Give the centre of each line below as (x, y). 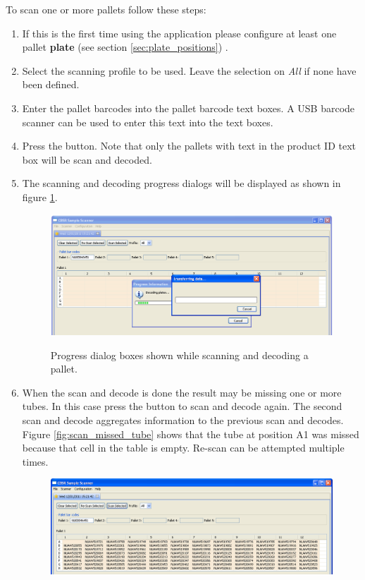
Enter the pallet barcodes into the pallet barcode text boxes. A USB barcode (188, 108)
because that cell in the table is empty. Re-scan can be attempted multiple (183, 448)
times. (35, 461)
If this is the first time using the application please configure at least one (179, 33)
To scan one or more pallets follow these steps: (106, 9)
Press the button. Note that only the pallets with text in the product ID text (189, 146)
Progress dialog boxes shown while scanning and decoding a (179, 355)
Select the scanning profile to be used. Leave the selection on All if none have (189, 70)
